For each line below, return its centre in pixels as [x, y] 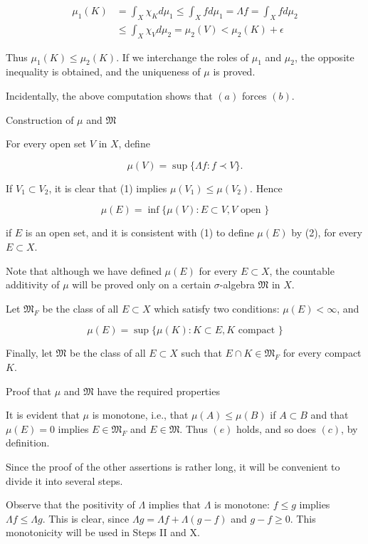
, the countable [302, 270]
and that [330, 415]
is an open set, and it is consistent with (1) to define [140, 232]
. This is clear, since [86, 518]
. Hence [266, 188]
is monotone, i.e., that [140, 415]
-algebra [237, 284]
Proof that [29, 391]
